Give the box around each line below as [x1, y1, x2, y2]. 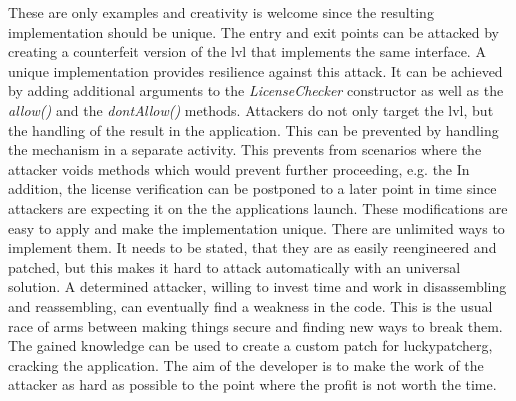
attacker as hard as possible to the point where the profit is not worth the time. [8, 374, 497, 395]
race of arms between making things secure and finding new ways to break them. [8, 315, 503, 336]
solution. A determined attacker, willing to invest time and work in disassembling [8, 276, 507, 297]
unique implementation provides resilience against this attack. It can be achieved [8, 60, 503, 81]
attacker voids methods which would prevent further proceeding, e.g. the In [8, 158, 470, 179]
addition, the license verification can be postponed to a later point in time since [8, 178, 497, 199]
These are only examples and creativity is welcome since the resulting [8, 2, 434, 22]
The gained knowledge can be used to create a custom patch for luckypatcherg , [8, 335, 493, 356]
